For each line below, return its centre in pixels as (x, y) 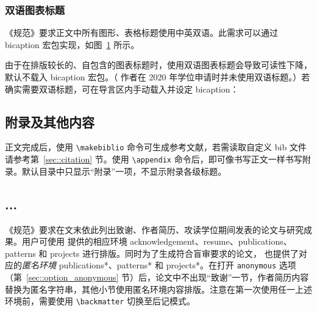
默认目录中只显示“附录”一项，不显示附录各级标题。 (124, 171)
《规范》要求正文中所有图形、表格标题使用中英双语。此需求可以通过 (141, 33)
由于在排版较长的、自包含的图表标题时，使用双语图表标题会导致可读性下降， (158, 65)
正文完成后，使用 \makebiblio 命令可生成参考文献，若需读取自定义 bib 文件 (156, 147)
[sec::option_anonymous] (73, 277)
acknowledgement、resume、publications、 (211, 241)
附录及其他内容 (50, 121)
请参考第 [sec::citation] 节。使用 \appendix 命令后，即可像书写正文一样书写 (154, 159)
